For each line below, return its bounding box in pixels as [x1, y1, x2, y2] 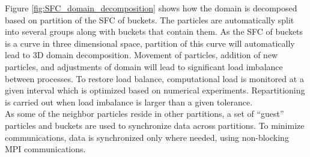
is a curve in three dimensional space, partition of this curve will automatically [5, 37, 295, 49]
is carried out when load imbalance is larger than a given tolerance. [5, 95, 253, 108]
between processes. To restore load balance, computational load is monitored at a [5, 72, 304, 84]
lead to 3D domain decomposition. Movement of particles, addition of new [5, 49, 278, 61]
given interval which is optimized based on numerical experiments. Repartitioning [5, 84, 305, 96]
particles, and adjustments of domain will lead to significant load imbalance [5, 60, 283, 73]
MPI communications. [5, 143, 86, 155]
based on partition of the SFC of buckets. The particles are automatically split [5, 13, 294, 26]
